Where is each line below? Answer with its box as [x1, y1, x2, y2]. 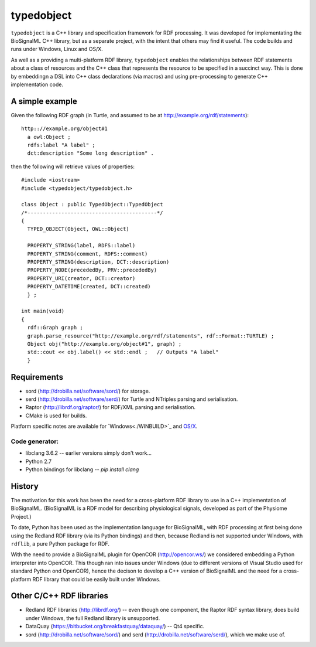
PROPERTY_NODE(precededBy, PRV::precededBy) [27, 267, 157, 274]
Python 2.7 [25, 458, 52, 465]
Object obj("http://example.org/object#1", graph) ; [27, 340, 182, 347]
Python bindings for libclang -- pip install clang [25, 466, 139, 473]
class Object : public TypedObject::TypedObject [21, 201, 163, 208]
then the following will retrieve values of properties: [11, 163, 135, 170]
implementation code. [11, 81, 64, 88]
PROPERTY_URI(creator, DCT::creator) [27, 275, 136, 281]
